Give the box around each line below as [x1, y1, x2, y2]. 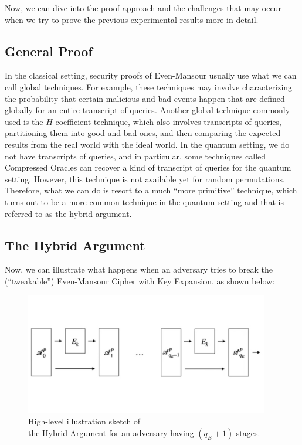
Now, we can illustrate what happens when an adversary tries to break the [5, 263, 273, 276]
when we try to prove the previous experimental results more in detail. [5, 13, 259, 25]
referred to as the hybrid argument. [5, 207, 132, 219]
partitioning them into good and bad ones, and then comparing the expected [5, 127, 281, 139]
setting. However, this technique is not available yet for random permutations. [5, 172, 286, 185]
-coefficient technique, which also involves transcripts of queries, [52, 115, 281, 127]
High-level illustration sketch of [28, 415, 141, 427]
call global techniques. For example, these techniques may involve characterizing [5, 80, 293, 93]
